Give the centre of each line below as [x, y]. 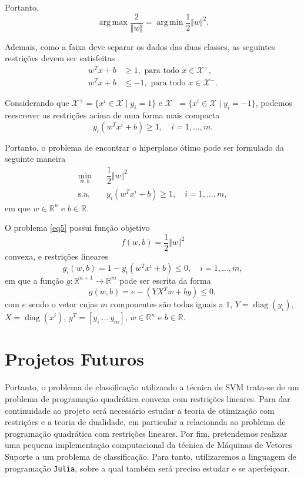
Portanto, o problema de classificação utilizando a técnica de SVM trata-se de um [152, 387]
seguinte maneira [35, 159]
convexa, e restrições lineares [56, 256]
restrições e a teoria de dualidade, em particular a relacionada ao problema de [145, 422]
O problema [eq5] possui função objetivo [77, 228]
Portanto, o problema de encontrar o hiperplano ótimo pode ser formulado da [145, 147]
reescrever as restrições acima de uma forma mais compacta [112, 115]
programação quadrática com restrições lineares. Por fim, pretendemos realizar [146, 433]
